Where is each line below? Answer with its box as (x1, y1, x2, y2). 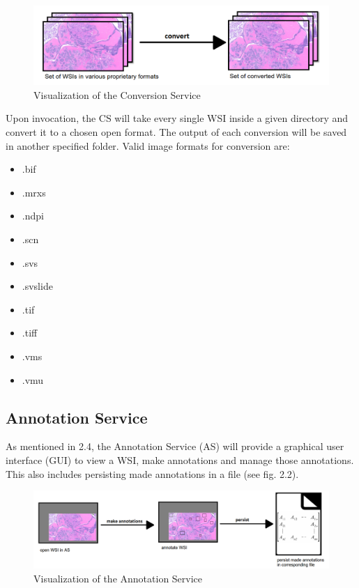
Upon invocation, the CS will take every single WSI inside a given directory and (6, 111, 349, 125)
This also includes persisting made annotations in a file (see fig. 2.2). (6, 466, 299, 481)
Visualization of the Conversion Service (33, 87, 201, 102)
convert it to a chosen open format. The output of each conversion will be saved (6, 125, 347, 139)
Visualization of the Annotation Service (33, 571, 203, 585)
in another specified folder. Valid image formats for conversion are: (6, 138, 290, 153)
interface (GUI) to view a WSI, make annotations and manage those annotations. (6, 452, 354, 467)
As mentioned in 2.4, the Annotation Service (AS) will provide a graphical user (6, 439, 344, 454)
